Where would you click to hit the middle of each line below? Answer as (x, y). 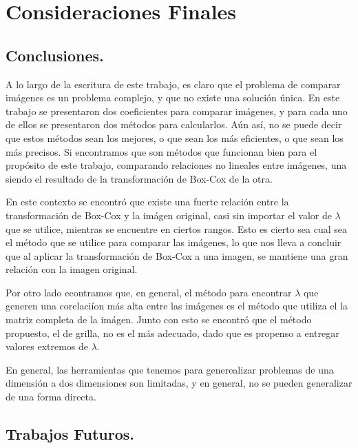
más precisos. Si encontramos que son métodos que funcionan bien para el (161, 151)
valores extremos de (47, 346)
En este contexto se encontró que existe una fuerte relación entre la (147, 202)
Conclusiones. (55, 55)
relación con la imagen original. (72, 269)
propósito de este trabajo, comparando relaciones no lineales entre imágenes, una (176, 165)
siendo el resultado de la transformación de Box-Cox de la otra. (139, 178)
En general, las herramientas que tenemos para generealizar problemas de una (170, 369)
